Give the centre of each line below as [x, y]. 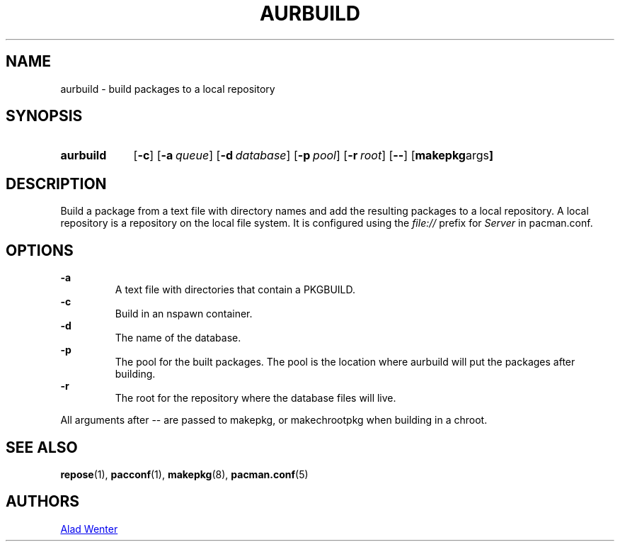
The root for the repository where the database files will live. [256, 398]
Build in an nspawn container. [184, 314]
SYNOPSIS [44, 116]
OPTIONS [40, 250]
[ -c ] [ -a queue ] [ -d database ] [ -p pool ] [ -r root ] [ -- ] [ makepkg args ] [313, 156]
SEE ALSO [42, 447]
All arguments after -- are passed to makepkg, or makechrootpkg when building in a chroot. [274, 420]
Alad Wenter [89, 529]
